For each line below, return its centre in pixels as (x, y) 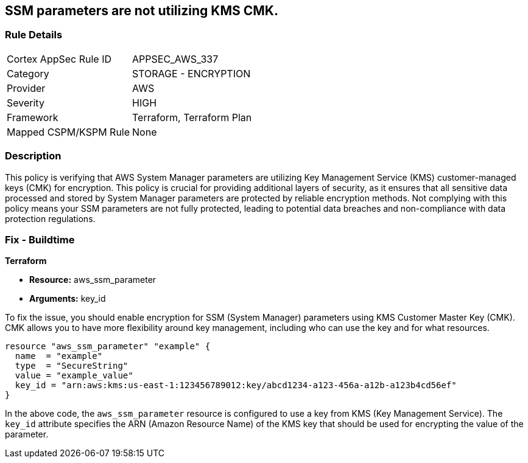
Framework (33, 117)
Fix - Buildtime (40, 239)
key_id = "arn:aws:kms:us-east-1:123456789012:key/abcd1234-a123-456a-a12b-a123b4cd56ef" (236, 385)
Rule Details (34, 35)
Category (28, 73)
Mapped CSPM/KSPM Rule (69, 132)
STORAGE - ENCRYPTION (192, 73)
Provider (26, 88)
